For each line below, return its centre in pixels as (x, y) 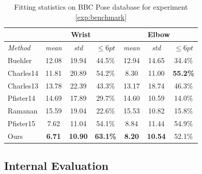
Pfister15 (21, 123)
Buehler (20, 60)
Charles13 (23, 85)
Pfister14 (21, 98)
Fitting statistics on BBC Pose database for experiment (101, 7)
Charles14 (23, 72)
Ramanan (23, 111)
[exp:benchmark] (101, 17)
